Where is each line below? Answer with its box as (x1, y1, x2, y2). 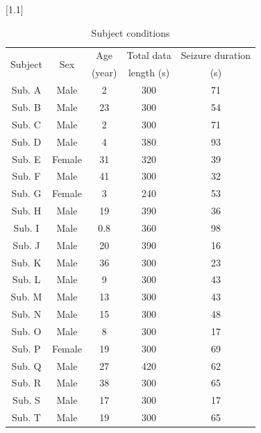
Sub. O (11, 323, 42, 338)
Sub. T (11, 410, 41, 425)
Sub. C (11, 117, 41, 131)
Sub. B (12, 99, 41, 114)
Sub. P (12, 341, 41, 355)
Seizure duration (180, 48, 251, 62)
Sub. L (12, 272, 41, 287)
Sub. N (11, 307, 42, 321)
